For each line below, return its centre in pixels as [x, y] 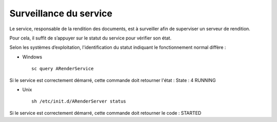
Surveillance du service [61, 13]
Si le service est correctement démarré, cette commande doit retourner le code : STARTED [105, 113]
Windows [32, 57]
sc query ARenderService [63, 69]
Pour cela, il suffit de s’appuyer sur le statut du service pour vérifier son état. [91, 38]
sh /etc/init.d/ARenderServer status [79, 101]
